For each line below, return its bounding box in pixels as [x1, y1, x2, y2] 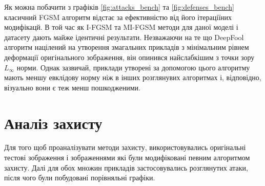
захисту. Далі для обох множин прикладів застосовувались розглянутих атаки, [4, 162, 248, 173]
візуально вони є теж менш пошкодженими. [4, 82, 140, 92]
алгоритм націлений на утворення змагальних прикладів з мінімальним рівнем [4, 42, 249, 52]
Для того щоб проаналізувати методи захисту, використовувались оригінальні [4, 142, 246, 153]
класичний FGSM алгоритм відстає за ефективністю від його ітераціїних [4, 11, 232, 22]
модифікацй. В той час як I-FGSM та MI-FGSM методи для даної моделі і [4, 22, 238, 32]
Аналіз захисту [4, 112, 103, 133]
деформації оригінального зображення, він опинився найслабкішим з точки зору [4, 51, 255, 62]
